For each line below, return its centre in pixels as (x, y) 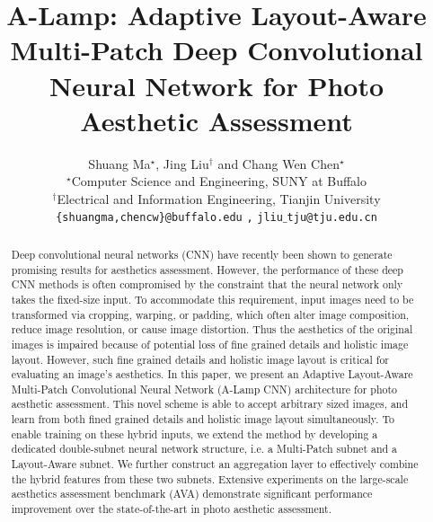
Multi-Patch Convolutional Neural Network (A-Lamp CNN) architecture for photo (204, 389)
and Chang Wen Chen (278, 163)
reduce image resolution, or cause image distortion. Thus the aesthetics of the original (212, 329)
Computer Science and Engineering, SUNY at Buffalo (219, 181)
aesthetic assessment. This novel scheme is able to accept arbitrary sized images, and (210, 404)
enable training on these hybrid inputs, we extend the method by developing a (194, 434)
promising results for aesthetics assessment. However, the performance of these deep (207, 269)
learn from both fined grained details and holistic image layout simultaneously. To (203, 419)
